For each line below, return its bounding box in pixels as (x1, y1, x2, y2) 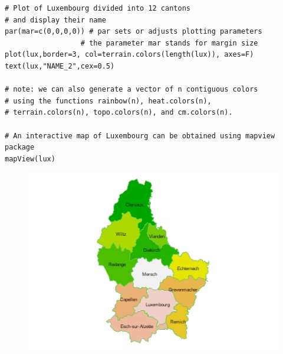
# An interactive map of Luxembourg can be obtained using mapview (5, 131, 275, 140)
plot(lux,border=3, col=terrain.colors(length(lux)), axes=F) (5, 50, 254, 59)
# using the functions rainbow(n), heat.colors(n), (5, 96, 212, 105)
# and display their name (5, 15, 106, 24)
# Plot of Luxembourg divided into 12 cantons (5, 4, 190, 12)
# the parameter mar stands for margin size (80, 38, 258, 47)
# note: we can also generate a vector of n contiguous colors (5, 85, 258, 94)
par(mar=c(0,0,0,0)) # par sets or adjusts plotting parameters (5, 27, 262, 36)
